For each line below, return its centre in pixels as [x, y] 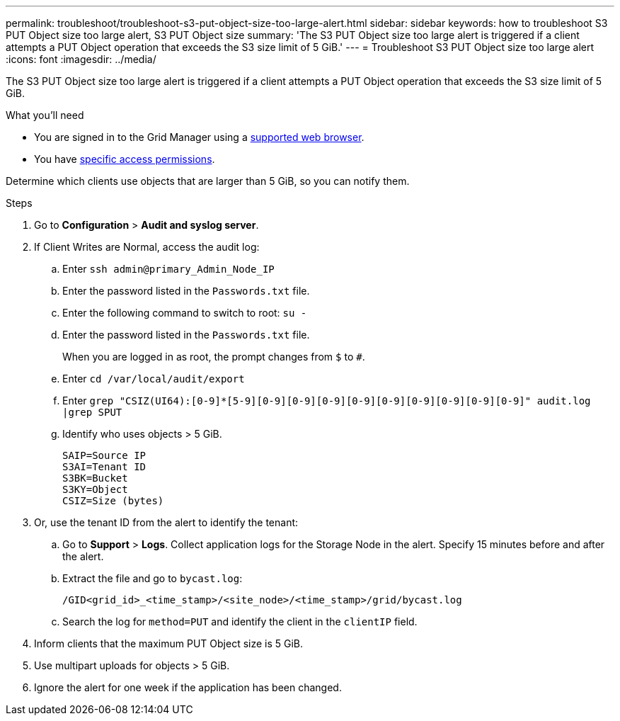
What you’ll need [45, 115]
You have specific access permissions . [125, 159]
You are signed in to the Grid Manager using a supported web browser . [199, 137]
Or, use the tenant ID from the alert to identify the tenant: [166, 522]
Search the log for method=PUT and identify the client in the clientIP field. [240, 621]
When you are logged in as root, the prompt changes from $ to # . [214, 357]
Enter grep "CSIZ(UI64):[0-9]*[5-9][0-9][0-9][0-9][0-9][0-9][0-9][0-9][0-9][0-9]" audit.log [327, 401]
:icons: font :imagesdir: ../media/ [81, 59]
